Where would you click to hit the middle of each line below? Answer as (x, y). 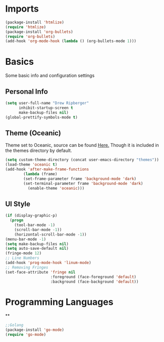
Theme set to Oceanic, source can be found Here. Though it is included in (82, 145)
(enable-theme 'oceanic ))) (56, 188)
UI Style (18, 204)
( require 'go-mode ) (26, 335)
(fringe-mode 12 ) (23, 253)
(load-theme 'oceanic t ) (31, 165)
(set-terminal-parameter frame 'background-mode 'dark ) (83, 183)
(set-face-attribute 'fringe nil (40, 272)
